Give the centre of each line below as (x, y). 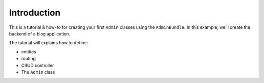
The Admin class (38, 72)
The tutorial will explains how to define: (48, 43)
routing (29, 59)
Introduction (35, 13)
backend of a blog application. (40, 33)
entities (29, 51)
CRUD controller (38, 65)
